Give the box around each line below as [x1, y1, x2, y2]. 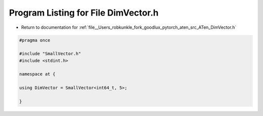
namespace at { [19, 71, 56, 77]
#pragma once [19, 37, 51, 43]
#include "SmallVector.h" [19, 51, 81, 57]
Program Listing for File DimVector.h [9, 7, 159, 18]
